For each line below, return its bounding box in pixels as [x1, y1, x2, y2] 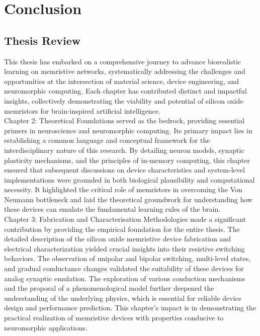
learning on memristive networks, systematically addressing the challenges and [4, 66, 245, 76]
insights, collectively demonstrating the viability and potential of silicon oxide [4, 95, 243, 106]
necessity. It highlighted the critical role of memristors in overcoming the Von [4, 184, 242, 195]
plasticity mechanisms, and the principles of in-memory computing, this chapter [4, 154, 250, 165]
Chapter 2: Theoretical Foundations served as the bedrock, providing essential [4, 115, 244, 126]
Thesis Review [4, 32, 81, 48]
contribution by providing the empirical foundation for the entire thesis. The [4, 223, 240, 234]
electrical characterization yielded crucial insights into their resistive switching [4, 243, 245, 254]
